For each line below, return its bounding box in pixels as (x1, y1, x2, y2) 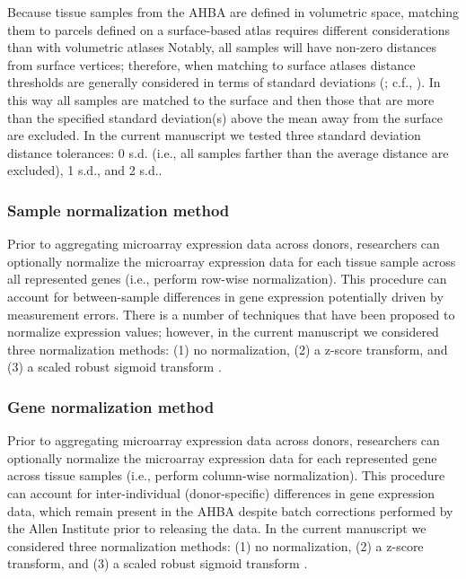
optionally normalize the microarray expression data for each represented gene (7, 448, 437, 467)
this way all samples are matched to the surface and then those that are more (7, 90, 435, 109)
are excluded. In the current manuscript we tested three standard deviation (7, 126, 421, 145)
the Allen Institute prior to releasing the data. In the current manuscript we (7, 519, 426, 538)
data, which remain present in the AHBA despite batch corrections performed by (7, 501, 453, 520)
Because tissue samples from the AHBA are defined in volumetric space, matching (7, 3, 459, 21)
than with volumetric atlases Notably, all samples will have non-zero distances (7, 38, 437, 57)
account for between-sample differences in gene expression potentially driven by (7, 286, 444, 305)
